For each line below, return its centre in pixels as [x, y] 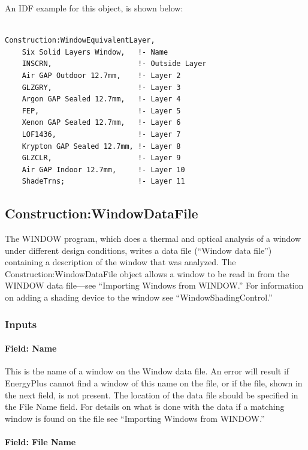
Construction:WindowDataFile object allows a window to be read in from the [147, 273]
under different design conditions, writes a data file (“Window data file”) [138, 250]
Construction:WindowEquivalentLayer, [80, 40]
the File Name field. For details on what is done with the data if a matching [145, 406]
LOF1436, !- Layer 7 [101, 134]
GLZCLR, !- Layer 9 [101, 158]
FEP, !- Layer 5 [101, 111]
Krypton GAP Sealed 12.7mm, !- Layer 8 [101, 146]
